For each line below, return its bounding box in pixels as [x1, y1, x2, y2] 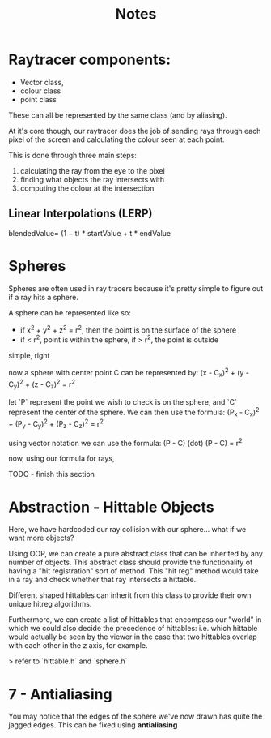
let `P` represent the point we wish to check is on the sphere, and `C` [8, 397, 237, 406]
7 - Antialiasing [8, 684, 112, 703]
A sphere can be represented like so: [8, 307, 131, 317]
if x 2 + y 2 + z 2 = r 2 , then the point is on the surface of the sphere [19, 324, 237, 335]
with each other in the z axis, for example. [8, 641, 148, 650]
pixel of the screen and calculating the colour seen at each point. [8, 135, 225, 144]
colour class [19, 86, 61, 96]
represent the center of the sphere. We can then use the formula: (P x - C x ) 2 [8, 405, 260, 418]
